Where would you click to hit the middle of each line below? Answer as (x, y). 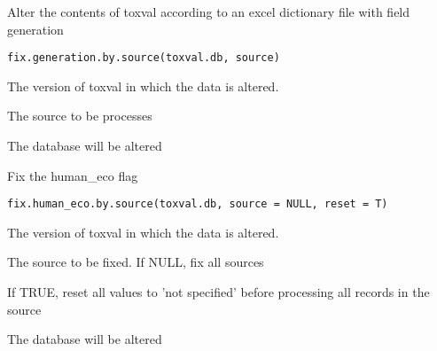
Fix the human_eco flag (73, 175)
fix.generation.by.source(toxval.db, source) (144, 58)
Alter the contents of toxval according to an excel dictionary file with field (209, 12)
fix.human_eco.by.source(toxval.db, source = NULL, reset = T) (198, 204)
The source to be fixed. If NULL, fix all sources (136, 262)
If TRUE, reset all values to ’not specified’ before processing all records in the (218, 292)
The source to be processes (80, 116)
